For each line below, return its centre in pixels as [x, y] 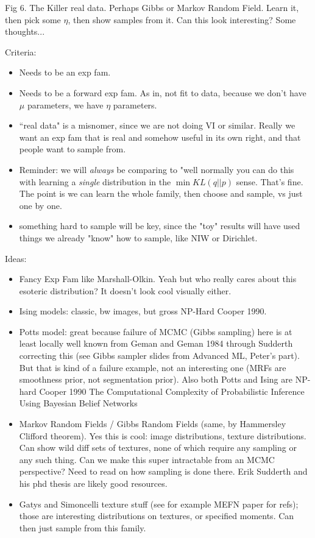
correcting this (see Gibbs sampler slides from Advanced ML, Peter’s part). [159, 356]
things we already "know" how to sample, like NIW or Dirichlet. [138, 237]
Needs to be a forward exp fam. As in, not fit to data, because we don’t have [163, 92]
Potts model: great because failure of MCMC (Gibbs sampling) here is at [156, 331]
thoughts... [25, 31]
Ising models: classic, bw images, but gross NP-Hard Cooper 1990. [143, 311]
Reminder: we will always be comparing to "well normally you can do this [157, 169]
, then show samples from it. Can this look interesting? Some [182, 19]
